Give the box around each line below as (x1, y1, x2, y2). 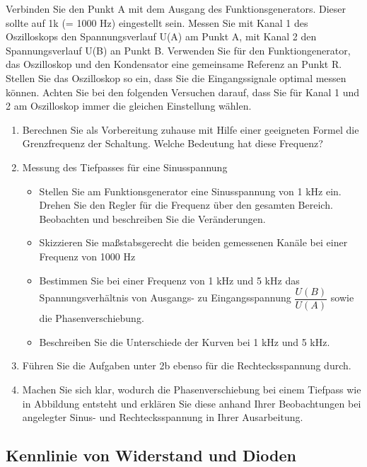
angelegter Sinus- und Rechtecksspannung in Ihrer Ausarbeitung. (22, 410, 303, 425)
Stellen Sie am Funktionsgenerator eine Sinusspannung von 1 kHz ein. (39, 183, 342, 198)
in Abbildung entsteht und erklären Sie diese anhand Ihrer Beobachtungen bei (22, 396, 361, 410)
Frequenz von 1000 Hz (39, 248, 136, 263)
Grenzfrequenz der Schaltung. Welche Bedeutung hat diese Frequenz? (22, 136, 323, 151)
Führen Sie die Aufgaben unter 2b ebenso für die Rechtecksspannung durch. (22, 358, 351, 373)
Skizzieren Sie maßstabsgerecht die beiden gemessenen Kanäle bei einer (39, 235, 348, 250)
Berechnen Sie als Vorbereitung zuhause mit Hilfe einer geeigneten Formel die (22, 122, 359, 137)
